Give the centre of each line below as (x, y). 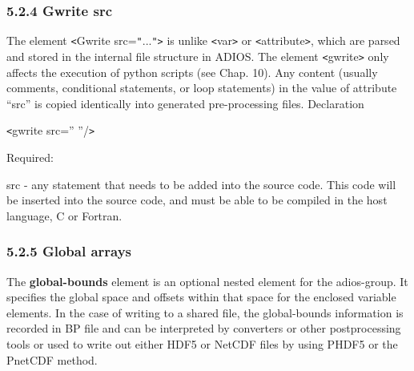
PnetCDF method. (52, 359)
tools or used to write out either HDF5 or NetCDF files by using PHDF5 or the (202, 343)
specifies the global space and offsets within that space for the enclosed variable (201, 297)
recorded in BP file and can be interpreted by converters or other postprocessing (204, 328)
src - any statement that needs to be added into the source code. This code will (201, 184)
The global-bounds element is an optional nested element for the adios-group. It (207, 281)
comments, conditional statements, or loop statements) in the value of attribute (202, 88)
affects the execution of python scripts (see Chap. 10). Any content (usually (192, 72)
